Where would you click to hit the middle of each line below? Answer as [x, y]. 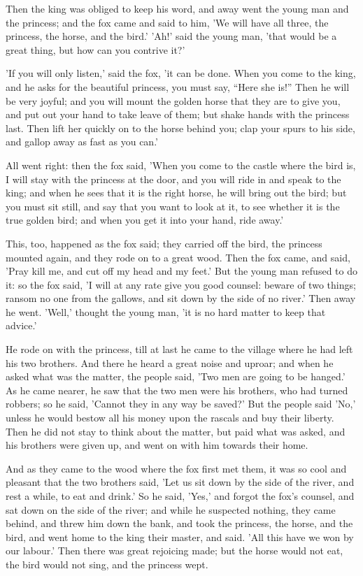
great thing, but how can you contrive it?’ [95, 49]
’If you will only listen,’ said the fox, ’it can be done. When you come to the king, [181, 73]
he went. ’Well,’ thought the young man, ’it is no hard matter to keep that [166, 311]
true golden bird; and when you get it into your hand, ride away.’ [145, 220]
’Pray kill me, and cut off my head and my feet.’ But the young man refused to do [181, 271]
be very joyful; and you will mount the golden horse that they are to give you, [173, 100]
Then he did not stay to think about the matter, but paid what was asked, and [176, 431]
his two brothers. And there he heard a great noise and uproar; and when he [170, 362]
